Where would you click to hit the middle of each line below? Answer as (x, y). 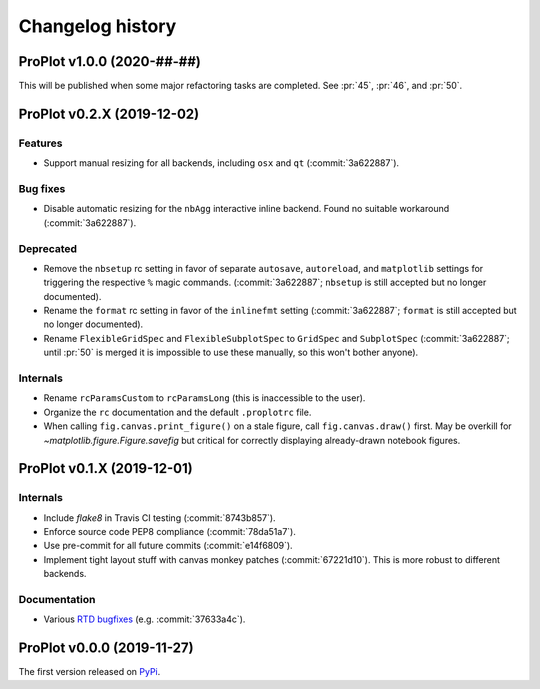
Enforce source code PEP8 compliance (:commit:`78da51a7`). (170, 532)
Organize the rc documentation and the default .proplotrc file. (177, 412)
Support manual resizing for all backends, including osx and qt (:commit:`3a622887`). (221, 163)
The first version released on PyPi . (89, 672)
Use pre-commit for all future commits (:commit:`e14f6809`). (168, 546)
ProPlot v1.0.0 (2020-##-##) (110, 61)
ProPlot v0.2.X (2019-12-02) (109, 113)
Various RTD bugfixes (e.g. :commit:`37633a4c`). (144, 619)
